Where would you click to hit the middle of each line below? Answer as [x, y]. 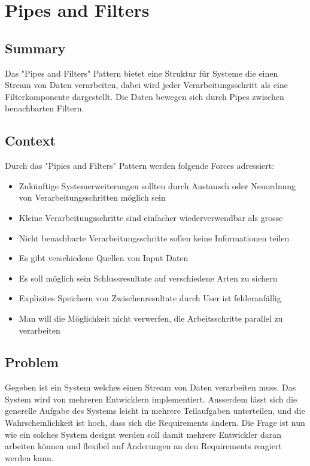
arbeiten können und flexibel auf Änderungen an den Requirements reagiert [143, 446]
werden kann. [29, 457]
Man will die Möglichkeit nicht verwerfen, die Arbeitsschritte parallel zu [151, 318]
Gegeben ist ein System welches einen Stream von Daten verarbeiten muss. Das [151, 387]
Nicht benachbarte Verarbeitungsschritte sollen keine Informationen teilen [154, 237]
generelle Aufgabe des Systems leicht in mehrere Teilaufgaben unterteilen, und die [155, 411]
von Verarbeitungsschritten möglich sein [92, 197]
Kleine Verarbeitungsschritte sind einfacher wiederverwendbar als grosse [151, 217]
